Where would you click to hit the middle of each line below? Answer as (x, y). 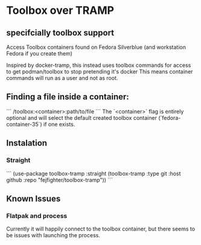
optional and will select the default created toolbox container (81, 117)
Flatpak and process (37, 216)
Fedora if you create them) (39, 54)
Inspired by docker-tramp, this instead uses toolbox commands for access (99, 65)
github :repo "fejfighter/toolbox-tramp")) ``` (60, 180)
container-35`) (24, 124)
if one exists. (59, 124)
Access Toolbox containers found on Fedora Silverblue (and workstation (96, 47)
